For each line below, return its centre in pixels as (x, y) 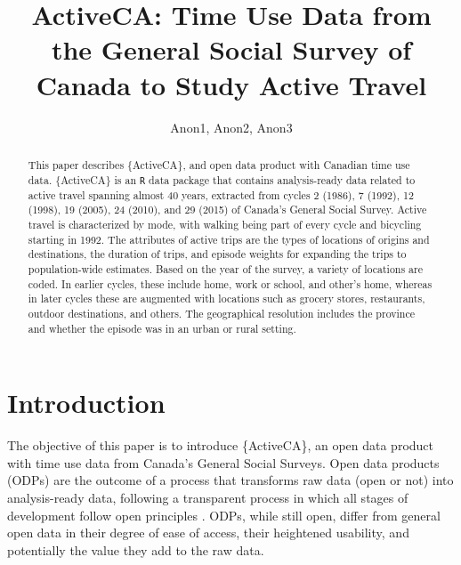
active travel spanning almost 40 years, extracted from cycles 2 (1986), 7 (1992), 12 (221, 194)
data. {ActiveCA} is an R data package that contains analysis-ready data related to (222, 179)
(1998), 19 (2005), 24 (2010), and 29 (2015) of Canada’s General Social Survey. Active (227, 210)
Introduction (86, 403)
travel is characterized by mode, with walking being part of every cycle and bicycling (225, 224)
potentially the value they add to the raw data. (136, 549)
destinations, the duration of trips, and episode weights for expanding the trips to (217, 254)
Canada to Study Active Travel (231, 84)
